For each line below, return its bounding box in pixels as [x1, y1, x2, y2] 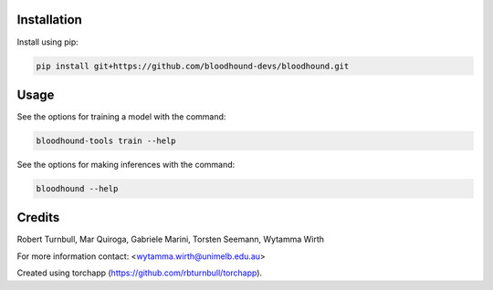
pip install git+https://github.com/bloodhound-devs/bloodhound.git [36, 60, 350, 71]
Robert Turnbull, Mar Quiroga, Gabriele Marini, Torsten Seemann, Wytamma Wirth [16, 233, 324, 245]
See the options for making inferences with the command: [16, 159, 236, 170]
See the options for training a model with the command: [16, 111, 226, 122]
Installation [16, 12, 82, 27]
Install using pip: [16, 36, 79, 47]
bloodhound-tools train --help [36, 135, 177, 146]
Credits [16, 210, 60, 225]
